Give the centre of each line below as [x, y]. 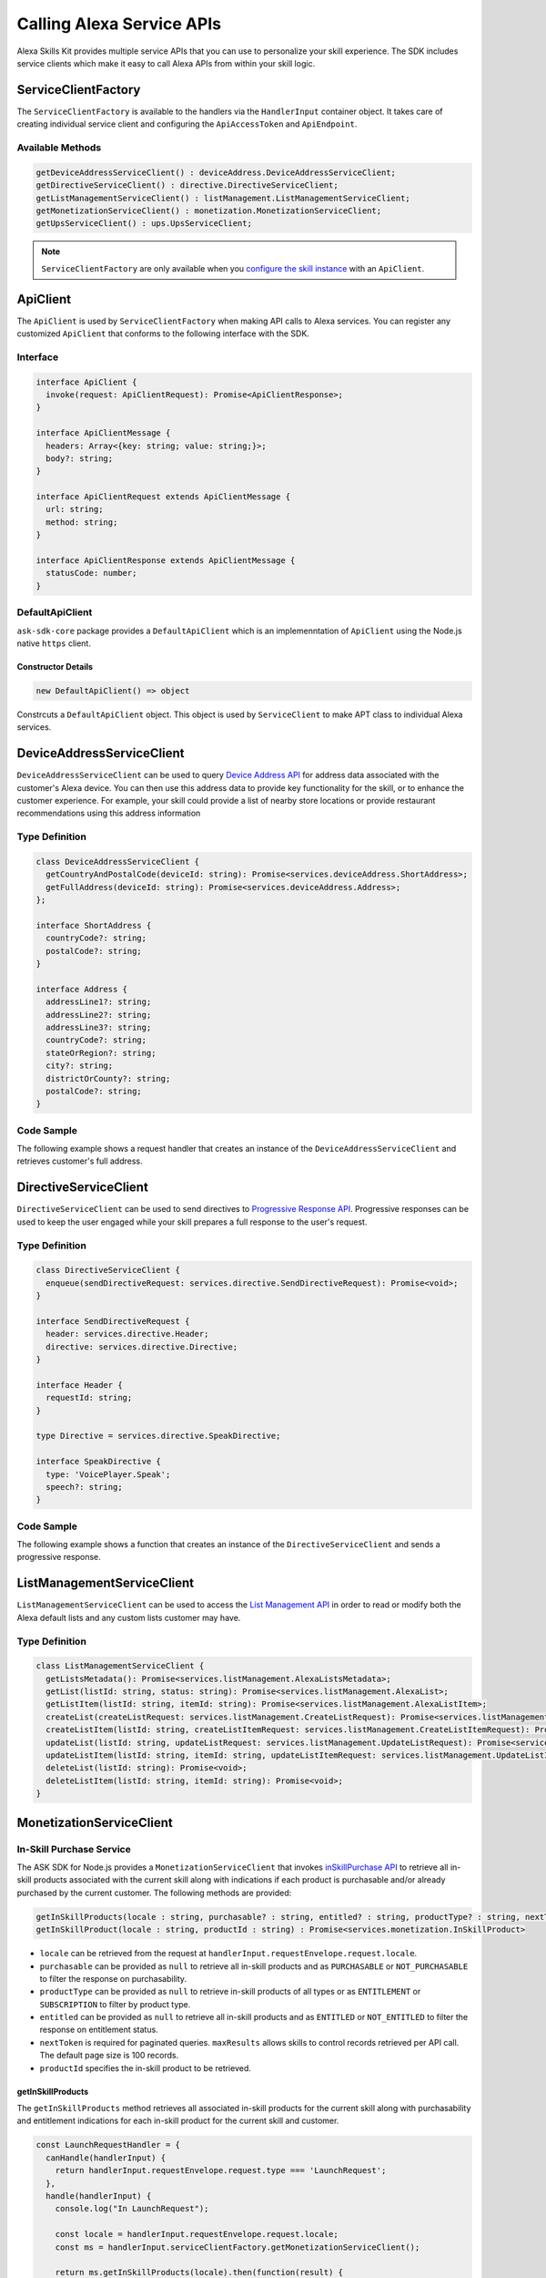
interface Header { [79, 1385]
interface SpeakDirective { [98, 1462]
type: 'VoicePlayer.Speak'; [108, 1474]
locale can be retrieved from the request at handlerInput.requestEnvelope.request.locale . [228, 1954]
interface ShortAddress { [94, 925]
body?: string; [80, 458]
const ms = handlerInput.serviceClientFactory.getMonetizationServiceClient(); [238, 2247]
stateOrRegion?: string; [101, 1053]
